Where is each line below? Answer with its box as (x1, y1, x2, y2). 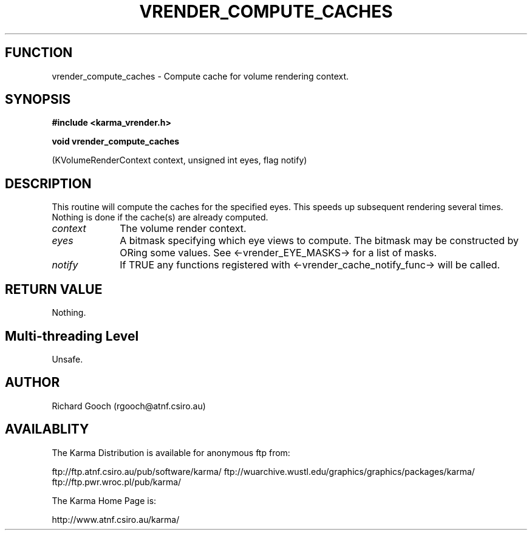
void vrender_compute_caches (52, 136, 180, 147)
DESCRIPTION (5, 175, 92, 191)
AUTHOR (5, 375, 60, 390)
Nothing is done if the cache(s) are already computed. (52, 212, 268, 223)
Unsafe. (52, 353, 83, 364)
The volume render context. (120, 222, 247, 235)
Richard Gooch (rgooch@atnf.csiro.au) (52, 400, 206, 411)
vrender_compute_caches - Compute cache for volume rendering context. (52, 70, 349, 81)
